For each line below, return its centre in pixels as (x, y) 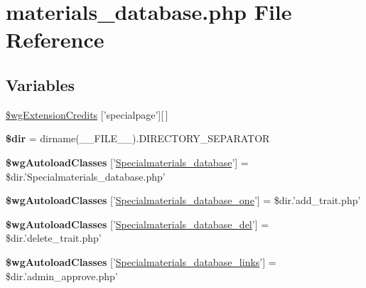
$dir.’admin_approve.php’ (62, 276)
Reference (55, 39)
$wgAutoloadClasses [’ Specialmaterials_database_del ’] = (138, 224)
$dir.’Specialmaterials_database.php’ (86, 176)
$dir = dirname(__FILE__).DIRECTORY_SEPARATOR (138, 138)
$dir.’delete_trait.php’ (54, 238)
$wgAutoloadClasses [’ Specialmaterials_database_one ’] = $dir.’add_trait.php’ (183, 200)
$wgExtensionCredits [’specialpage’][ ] (87, 114)
